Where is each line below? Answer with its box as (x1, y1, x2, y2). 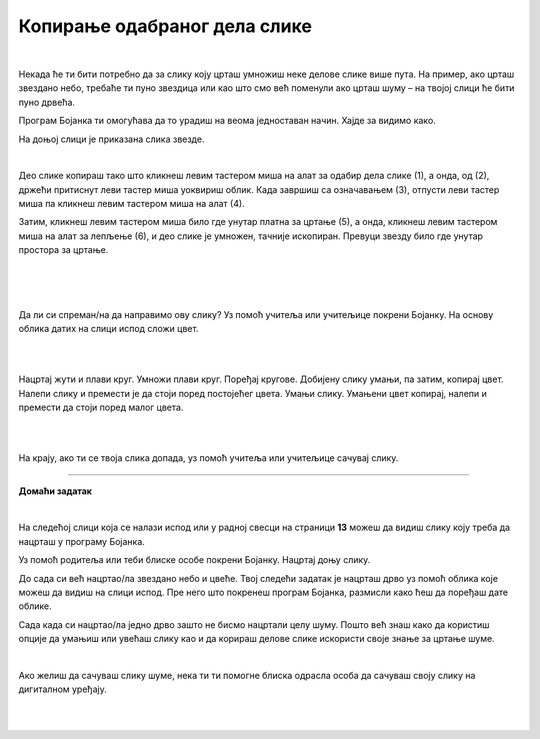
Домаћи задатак (18, 485, 92, 497)
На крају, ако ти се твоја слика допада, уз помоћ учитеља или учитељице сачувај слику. (18, 452, 399, 464)
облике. (18, 600, 52, 612)
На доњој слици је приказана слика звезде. (18, 133, 205, 145)
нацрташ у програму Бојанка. (18, 535, 145, 547)
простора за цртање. (18, 244, 109, 256)
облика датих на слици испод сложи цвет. (18, 323, 199, 335)
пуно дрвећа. (18, 96, 75, 108)
